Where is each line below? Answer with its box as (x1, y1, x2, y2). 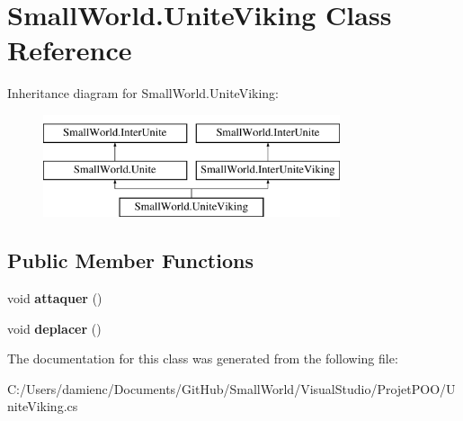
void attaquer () (7, 289, 102, 308)
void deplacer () (7, 318, 102, 337)
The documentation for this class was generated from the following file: (7, 349, 398, 368)
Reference (7, 31, 132, 68)
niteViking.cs (7, 397, 78, 416)
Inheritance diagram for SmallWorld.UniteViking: (7, 84, 280, 103)
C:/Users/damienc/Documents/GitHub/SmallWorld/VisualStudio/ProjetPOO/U (7, 379, 456, 398)
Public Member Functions (7, 246, 254, 274)
